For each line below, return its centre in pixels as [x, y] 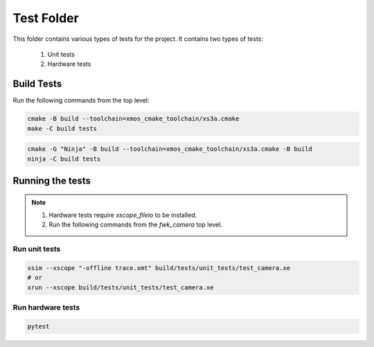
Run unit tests [37, 249]
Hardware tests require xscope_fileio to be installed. [123, 215]
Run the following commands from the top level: [81, 100]
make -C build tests [62, 128]
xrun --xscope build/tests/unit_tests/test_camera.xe [121, 287]
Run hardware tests [46, 308]
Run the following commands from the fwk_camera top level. [136, 224]
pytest [38, 326]
